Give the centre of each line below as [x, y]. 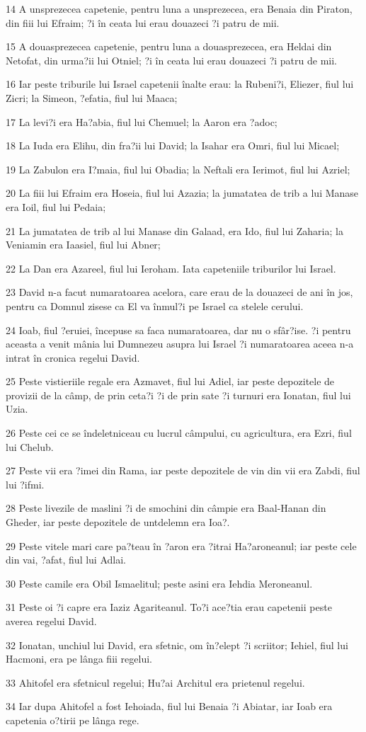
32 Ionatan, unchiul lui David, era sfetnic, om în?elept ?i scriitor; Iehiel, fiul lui [177, 645]
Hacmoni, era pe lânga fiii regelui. [79, 659]
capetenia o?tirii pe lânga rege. [73, 720]
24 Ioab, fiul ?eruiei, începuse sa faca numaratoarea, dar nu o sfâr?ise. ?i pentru [178, 330]
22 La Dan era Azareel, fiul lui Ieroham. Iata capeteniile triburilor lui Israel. [171, 268]
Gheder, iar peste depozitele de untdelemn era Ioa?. [118, 522]
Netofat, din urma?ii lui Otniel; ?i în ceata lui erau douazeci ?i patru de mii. [171, 60]
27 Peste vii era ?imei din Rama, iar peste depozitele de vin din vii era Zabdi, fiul [183, 470]
